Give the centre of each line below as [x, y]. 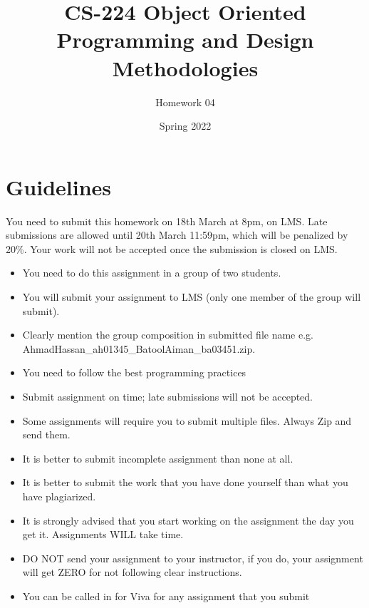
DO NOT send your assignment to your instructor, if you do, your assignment [193, 558]
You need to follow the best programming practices [134, 372]
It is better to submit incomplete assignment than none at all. [158, 458]
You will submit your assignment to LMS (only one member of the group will [192, 297]
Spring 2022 [185, 126]
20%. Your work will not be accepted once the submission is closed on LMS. [172, 248]
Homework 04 [185, 102]
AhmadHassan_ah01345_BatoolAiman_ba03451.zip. [139, 348]
